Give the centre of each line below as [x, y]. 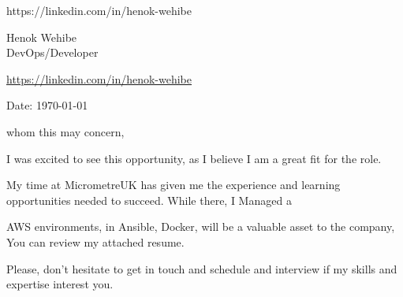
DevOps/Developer [52, 52]
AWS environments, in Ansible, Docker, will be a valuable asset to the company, [201, 226]
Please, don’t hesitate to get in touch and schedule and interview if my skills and [202, 268]
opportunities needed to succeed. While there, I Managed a [149, 200]
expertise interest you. [60, 284]
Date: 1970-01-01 [47, 105]
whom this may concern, [65, 131]
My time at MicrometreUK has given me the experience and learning [174, 185]
